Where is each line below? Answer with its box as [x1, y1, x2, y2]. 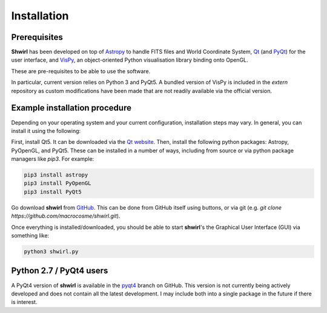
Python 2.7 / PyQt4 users [11, 266, 108, 276]
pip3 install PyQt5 [24, 188, 82, 195]
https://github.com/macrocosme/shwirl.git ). [11, 212, 121, 220]
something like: [11, 232, 50, 239]
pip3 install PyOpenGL [24, 180, 91, 187]
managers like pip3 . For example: [11, 155, 94, 163]
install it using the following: [11, 127, 81, 134]
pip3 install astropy [24, 172, 88, 178]
